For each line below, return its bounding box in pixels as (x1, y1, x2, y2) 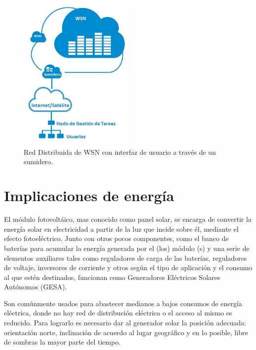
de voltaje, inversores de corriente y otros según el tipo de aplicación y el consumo (4, 262, 253, 273)
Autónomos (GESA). (4, 281, 67, 292)
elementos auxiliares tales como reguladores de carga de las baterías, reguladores (4, 252, 247, 263)
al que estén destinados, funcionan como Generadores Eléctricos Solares (4, 272, 220, 282)
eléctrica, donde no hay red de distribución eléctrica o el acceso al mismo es (4, 308, 232, 318)
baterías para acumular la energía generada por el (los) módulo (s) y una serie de (4, 243, 250, 253)
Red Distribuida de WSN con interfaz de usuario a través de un (24, 146, 216, 157)
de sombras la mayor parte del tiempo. (4, 337, 121, 347)
